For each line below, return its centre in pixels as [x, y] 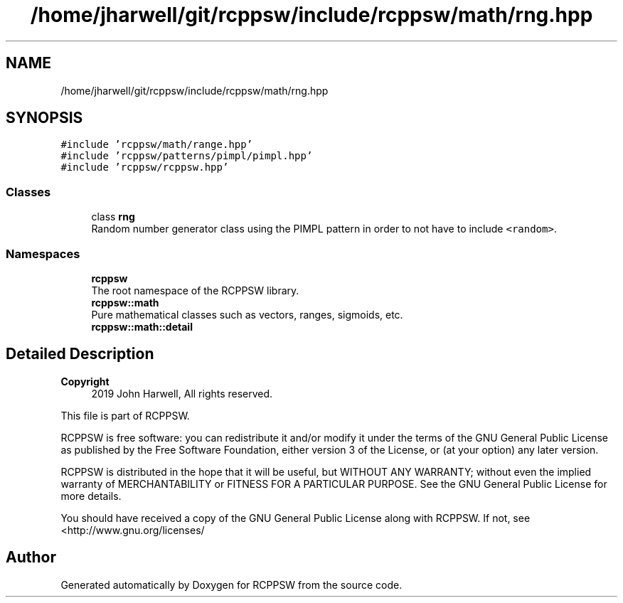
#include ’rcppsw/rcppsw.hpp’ [145, 167]
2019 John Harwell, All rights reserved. [182, 393]
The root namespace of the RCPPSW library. [195, 290]
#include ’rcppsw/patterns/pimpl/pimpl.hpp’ [187, 156]
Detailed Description [80, 354]
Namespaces [43, 254]
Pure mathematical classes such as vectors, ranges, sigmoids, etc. [247, 314]
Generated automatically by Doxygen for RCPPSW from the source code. [231, 585]
